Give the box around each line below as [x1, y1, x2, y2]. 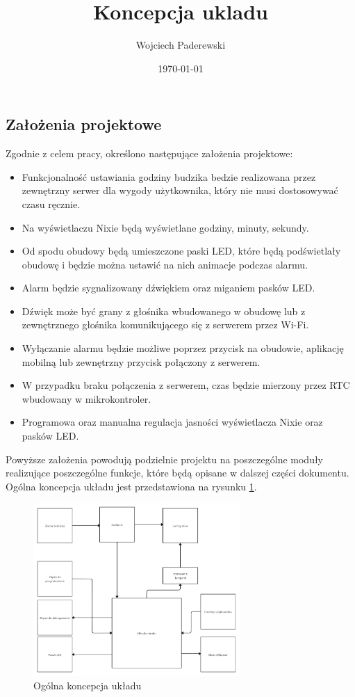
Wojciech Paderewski [135, 38, 226, 52]
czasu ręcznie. [22, 196, 81, 211]
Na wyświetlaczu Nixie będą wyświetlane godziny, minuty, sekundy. [22, 220, 309, 234]
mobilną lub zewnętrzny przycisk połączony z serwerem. [22, 354, 261, 369]
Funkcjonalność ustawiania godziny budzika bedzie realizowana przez [22, 169, 316, 184]
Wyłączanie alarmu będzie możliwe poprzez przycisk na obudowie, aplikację [22, 341, 344, 355]
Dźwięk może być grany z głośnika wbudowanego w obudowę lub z [22, 303, 306, 318]
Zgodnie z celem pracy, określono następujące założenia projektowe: [6, 146, 293, 161]
